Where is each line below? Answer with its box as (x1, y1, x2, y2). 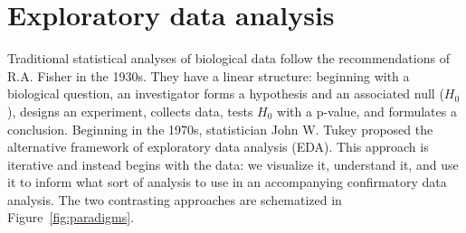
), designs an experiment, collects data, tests (7, 101, 253, 120)
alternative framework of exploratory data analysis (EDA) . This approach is (7, 137, 429, 156)
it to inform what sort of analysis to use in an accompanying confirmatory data (7, 172, 447, 191)
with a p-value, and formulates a (277, 101, 457, 120)
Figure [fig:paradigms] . (7, 208, 135, 227)
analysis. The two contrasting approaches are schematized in (7, 190, 342, 209)
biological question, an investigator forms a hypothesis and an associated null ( (7, 84, 444, 103)
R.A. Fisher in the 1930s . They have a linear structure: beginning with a (7, 66, 410, 85)
